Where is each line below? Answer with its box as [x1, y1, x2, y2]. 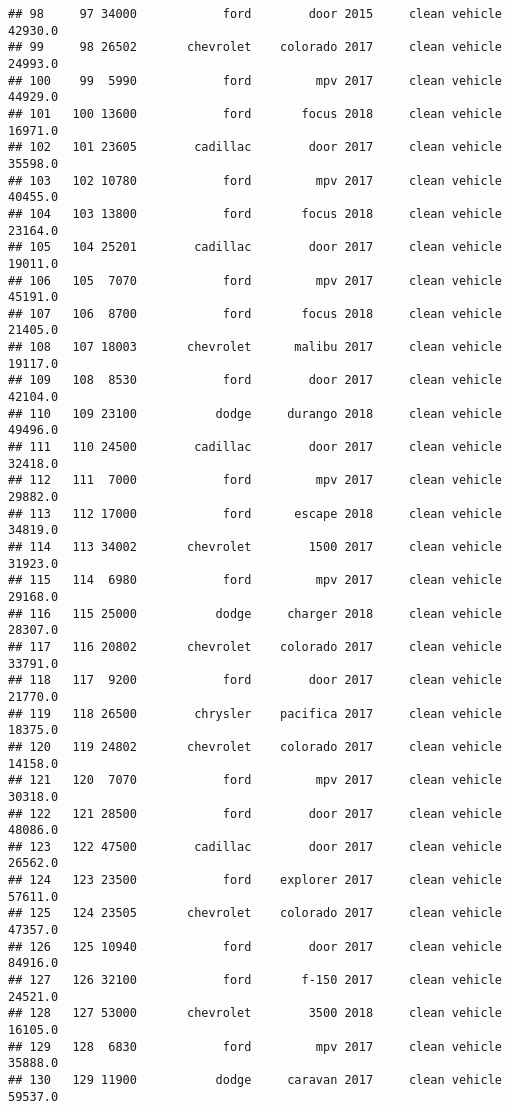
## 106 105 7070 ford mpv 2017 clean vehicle [8, 273, 502, 288]
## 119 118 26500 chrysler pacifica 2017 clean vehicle [8, 706, 502, 721]
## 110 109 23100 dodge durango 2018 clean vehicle [8, 406, 502, 421]
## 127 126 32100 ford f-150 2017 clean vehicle [8, 973, 502, 988]
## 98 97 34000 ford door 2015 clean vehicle [8, 7, 502, 21]
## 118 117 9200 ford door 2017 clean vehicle [8, 673, 502, 688]
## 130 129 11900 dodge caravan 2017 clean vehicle [8, 1073, 502, 1087]
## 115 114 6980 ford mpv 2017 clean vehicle [8, 573, 502, 588]
